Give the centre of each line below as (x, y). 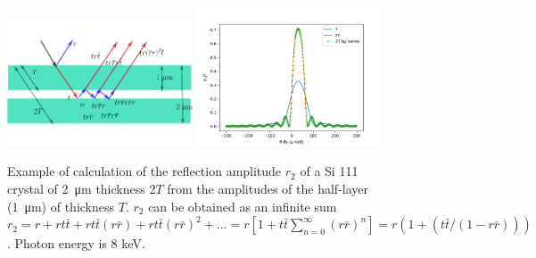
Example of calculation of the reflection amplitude (144, 171)
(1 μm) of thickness (61, 206)
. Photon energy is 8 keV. (76, 243)
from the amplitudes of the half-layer (268, 188)
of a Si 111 (329, 171)
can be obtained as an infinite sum (243, 206)
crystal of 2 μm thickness (76, 188)
